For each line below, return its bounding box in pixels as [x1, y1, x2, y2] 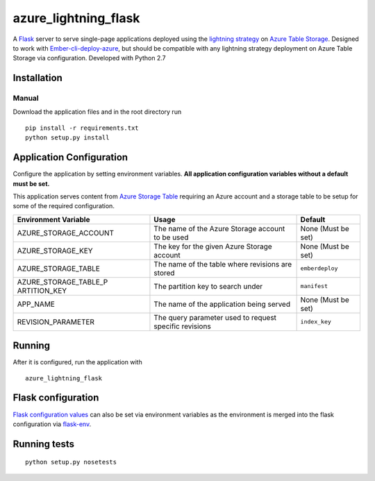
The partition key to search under [153, 281, 263, 291]
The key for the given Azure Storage [153, 242, 272, 251]
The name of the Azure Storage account [153, 223, 285, 233]
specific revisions [153, 321, 211, 331]
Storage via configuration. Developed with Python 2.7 [12, 54, 166, 62]
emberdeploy [300, 264, 338, 272]
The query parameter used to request [153, 312, 277, 322]
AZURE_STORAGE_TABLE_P [17, 277, 108, 287]
